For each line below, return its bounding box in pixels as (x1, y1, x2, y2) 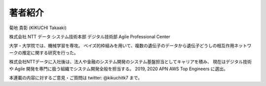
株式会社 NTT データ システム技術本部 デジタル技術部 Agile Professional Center (9, 34, 170, 40)
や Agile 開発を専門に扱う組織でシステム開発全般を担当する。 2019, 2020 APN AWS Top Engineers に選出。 (9, 66, 228, 72)
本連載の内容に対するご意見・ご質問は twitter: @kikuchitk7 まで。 (9, 75, 142, 81)
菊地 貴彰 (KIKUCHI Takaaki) (9, 25, 66, 31)
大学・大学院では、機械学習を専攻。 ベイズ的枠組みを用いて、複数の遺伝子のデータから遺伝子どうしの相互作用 (9, 43, 234, 49)
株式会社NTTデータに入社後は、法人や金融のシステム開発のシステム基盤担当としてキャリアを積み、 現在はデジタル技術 (9, 59, 252, 65)
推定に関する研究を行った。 (22, 49, 78, 55)
